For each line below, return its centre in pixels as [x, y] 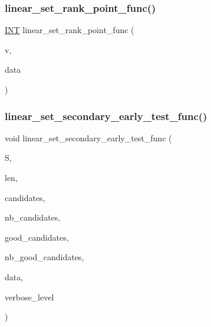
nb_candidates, [33, 217]
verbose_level [29, 297]
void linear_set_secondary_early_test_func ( [88, 137]
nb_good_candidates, [44, 257]
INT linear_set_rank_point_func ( [70, 30]
